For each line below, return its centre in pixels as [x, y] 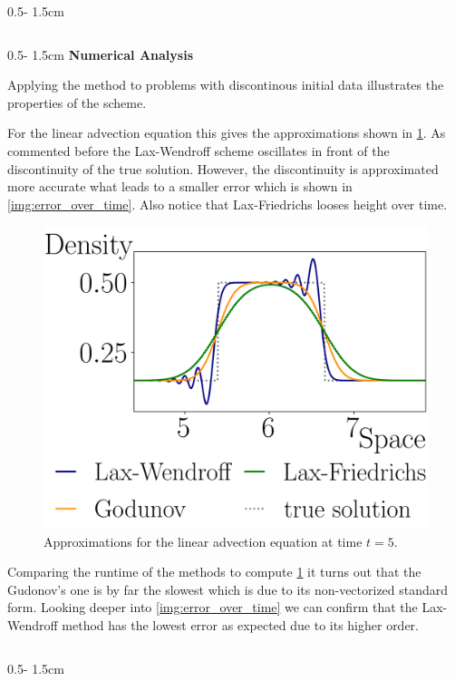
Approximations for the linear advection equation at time [203, 541]
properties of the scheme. [77, 102]
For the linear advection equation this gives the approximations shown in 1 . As [227, 133]
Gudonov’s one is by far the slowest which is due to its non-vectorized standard [228, 589]
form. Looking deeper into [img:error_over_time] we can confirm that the [213, 607]
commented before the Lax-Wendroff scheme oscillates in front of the [198, 150]
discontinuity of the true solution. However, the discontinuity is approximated [223, 168]
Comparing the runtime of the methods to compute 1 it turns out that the [214, 572]
